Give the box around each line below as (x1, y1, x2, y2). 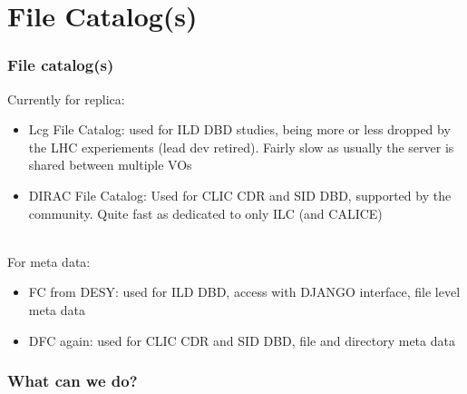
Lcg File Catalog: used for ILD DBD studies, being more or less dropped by (28, 120, 451, 139)
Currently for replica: (7, 89, 125, 108)
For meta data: (7, 251, 91, 271)
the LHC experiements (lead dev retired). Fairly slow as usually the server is (28, 137, 454, 156)
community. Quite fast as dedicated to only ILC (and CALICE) (28, 203, 383, 222)
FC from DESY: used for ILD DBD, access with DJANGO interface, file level (28, 282, 461, 301)
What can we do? (7, 369, 138, 392)
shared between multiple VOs (28, 155, 192, 174)
